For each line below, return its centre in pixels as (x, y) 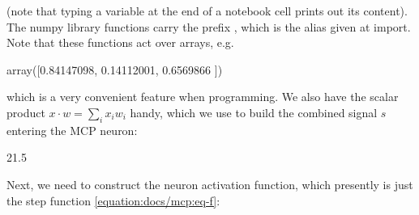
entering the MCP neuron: (72, 130)
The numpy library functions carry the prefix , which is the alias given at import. (209, 26)
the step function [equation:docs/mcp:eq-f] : (113, 200)
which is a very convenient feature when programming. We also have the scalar (203, 97)
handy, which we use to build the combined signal (254, 112)
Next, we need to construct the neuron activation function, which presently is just (210, 184)
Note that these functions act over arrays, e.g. (120, 42)
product (26, 112)
